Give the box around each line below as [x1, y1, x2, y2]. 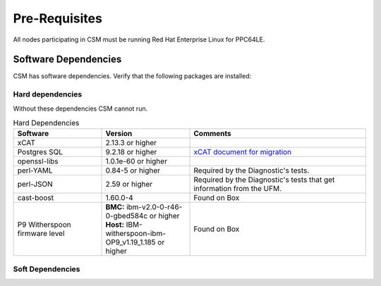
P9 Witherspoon [17, 220, 71, 230]
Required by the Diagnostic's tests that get [193, 175, 335, 185]
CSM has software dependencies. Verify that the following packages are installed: [13, 72, 252, 80]
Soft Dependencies [13, 264, 80, 274]
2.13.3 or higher [105, 138, 157, 148]
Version [105, 129, 133, 139]
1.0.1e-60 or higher [105, 156, 167, 166]
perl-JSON [17, 180, 53, 189]
